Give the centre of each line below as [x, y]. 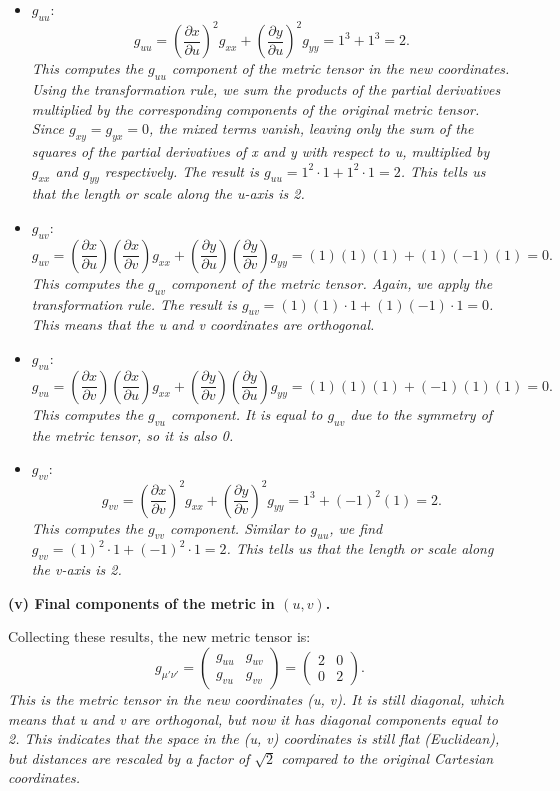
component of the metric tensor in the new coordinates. [340, 68]
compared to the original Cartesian [387, 757]
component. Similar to [238, 527]
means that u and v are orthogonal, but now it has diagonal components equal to [253, 718]
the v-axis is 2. [76, 569]
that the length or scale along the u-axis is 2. [168, 193]
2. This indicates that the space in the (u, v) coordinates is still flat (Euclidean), [254, 738]
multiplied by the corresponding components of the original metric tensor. [255, 108]
